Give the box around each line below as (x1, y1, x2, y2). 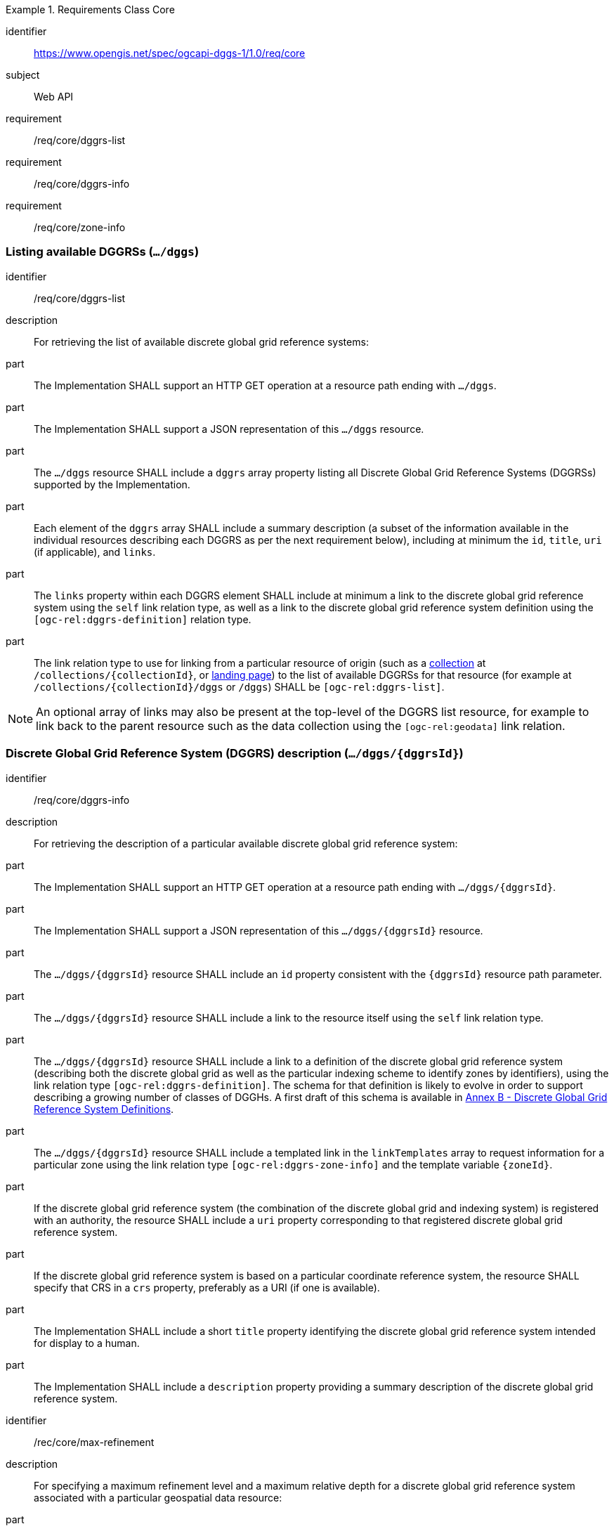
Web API (34, 91, 74, 103)
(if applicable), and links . (34, 545, 156, 558)
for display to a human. (34, 1336, 140, 1349)
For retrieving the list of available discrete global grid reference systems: (34, 335, 369, 348)
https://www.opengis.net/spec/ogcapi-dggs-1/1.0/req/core (34, 47, 306, 59)
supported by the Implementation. (34, 478, 190, 490)
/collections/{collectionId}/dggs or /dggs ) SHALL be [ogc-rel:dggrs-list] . (34, 680, 445, 693)
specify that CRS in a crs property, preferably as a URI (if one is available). (34, 1281, 380, 1294)
